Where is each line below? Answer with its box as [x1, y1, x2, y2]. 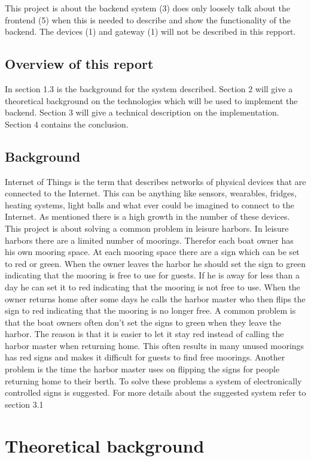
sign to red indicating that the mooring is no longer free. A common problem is [5, 304, 296, 317]
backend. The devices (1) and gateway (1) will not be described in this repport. [5, 25, 296, 38]
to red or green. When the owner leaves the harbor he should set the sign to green [5, 257, 306, 269]
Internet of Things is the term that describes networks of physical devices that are [5, 175, 306, 187]
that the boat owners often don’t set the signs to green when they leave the [5, 316, 281, 328]
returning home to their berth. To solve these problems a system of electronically [5, 374, 302, 387]
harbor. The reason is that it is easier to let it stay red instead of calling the [5, 327, 284, 340]
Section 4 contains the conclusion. [5, 117, 129, 130]
